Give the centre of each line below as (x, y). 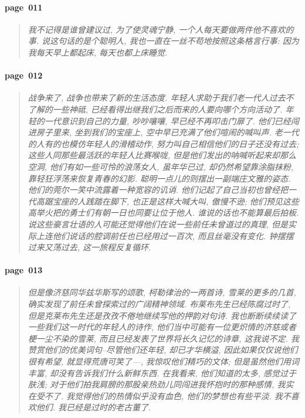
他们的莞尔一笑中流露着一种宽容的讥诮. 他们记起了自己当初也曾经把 (158, 190)
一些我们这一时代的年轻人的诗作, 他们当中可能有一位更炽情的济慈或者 (162, 327)
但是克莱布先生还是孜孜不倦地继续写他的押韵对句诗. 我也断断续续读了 (162, 315)
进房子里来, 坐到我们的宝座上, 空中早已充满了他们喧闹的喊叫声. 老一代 (163, 132)
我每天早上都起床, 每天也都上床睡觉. (98, 52)
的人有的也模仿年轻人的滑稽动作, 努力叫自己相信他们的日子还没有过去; (163, 143)
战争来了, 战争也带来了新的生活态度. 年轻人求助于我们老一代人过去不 (161, 98)
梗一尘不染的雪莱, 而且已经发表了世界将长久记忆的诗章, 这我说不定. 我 (163, 338)
